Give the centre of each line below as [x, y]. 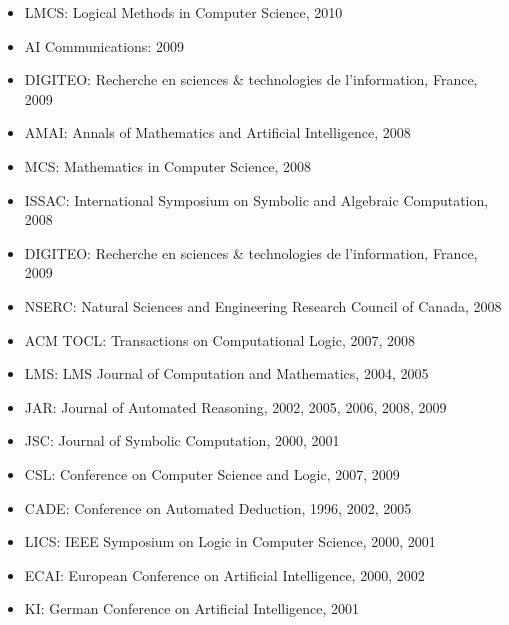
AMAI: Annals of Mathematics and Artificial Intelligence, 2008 [217, 132]
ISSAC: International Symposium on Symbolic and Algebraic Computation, [256, 199]
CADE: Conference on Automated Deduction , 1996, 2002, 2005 [218, 507]
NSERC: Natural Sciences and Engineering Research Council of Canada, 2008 [263, 305]
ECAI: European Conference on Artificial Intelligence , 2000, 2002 [224, 574]
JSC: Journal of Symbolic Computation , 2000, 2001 [182, 440]
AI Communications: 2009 [104, 45]
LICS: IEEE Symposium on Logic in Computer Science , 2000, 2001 [230, 541]
